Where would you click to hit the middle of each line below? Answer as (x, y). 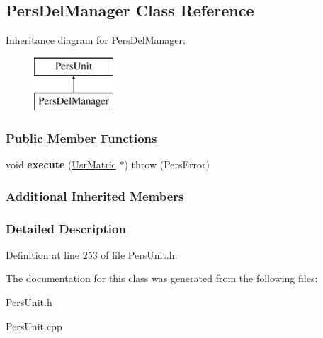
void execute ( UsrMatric (61, 164)
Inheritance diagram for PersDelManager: (96, 40)
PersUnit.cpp (34, 326)
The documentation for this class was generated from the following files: (162, 278)
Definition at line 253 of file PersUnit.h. (92, 254)
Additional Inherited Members (95, 196)
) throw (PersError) (167, 164)
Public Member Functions (81, 138)
